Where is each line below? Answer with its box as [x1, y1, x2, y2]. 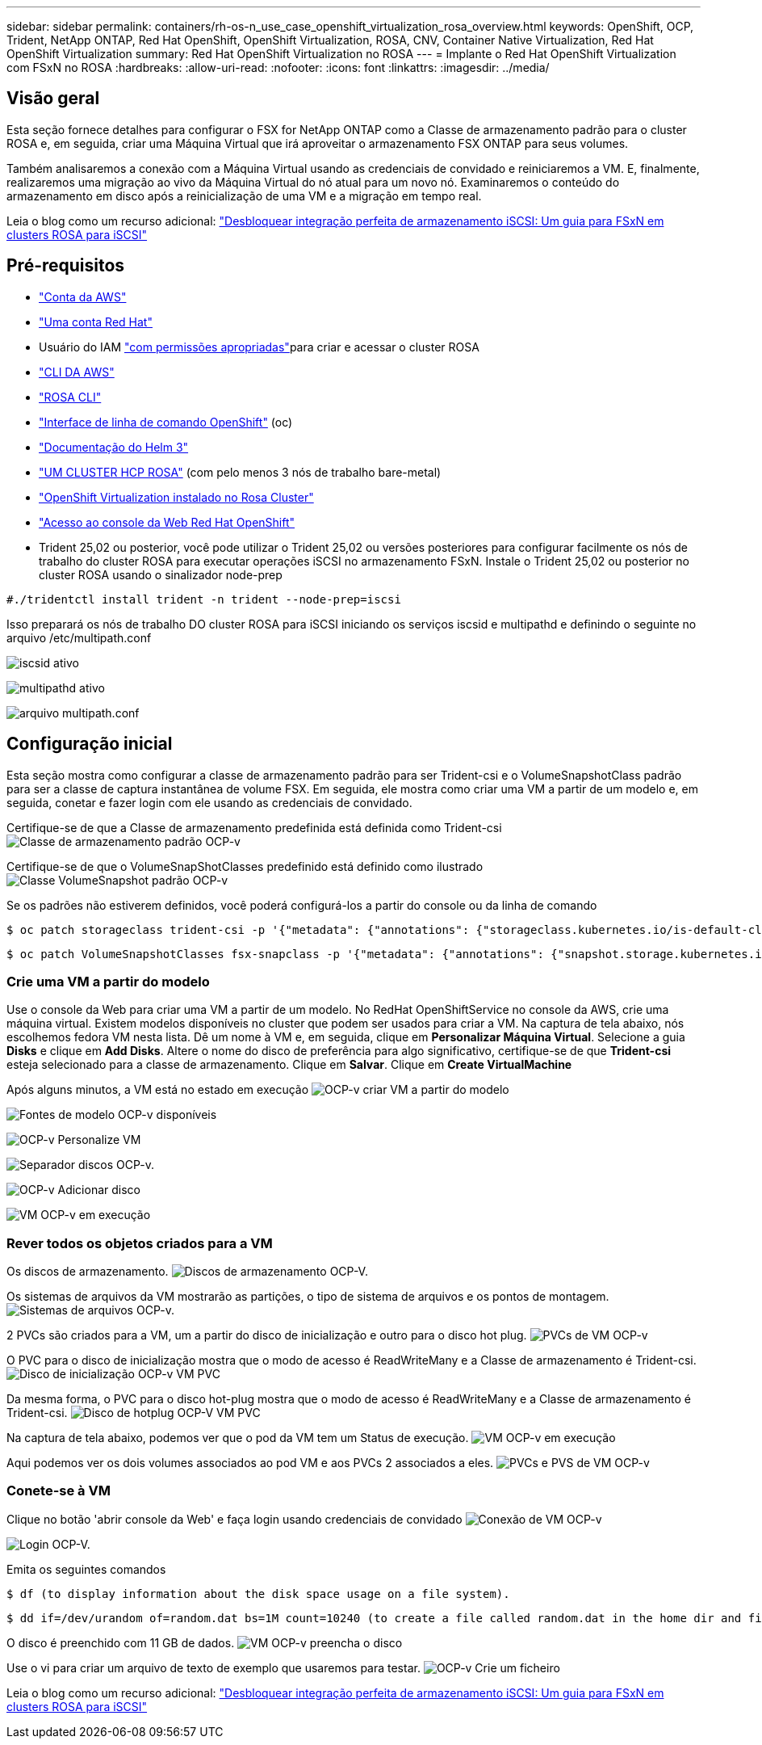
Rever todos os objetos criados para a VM [6, 1234, 273, 1251]
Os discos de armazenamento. [6, 1264, 169, 1279]
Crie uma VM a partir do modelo [6, 973, 210, 990]
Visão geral [6, 88, 100, 109]
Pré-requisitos [6, 255, 125, 276]
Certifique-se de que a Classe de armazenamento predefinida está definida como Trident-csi [6, 820, 502, 835]
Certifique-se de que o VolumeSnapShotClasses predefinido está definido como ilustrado [6, 859, 484, 873]
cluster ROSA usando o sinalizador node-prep [39, 567, 283, 582]
